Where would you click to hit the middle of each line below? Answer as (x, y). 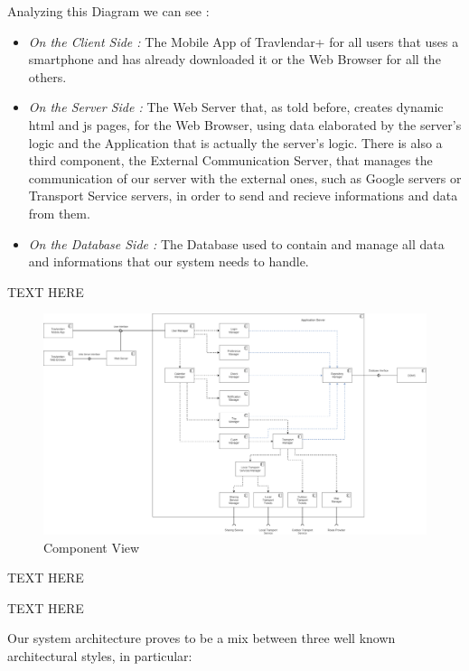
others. (47, 76)
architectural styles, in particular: (100, 655)
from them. (59, 213)
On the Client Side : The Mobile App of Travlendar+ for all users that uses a (244, 41)
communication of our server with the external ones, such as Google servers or (245, 177)
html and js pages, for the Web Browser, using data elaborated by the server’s (245, 124)
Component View (92, 547)
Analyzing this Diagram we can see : (108, 11)
